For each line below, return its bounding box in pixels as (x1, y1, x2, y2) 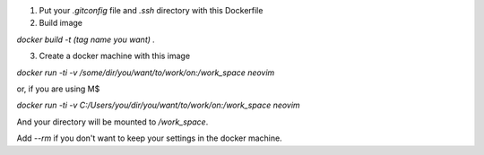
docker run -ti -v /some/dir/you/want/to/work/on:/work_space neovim (16, 67, 275, 78)
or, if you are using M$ (16, 83, 100, 94)
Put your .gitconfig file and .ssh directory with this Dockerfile (39, 5, 264, 15)
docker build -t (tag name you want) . (16, 34, 156, 45)
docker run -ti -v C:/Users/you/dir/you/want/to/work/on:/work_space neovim (16, 99, 300, 111)
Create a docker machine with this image (39, 50, 191, 62)
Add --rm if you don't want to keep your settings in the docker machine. (16, 133, 282, 143)
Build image (39, 18, 82, 29)
